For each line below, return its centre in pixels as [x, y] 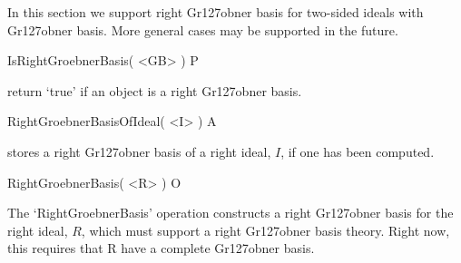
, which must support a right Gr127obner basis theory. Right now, [265, 230]
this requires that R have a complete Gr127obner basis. [161, 248]
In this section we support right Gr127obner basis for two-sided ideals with [216, 12]
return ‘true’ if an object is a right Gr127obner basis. [155, 90]
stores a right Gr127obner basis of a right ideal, [139, 151]
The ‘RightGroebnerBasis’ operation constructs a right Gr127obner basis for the [230, 213]
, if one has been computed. [358, 151]
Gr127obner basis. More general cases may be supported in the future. [203, 29]
